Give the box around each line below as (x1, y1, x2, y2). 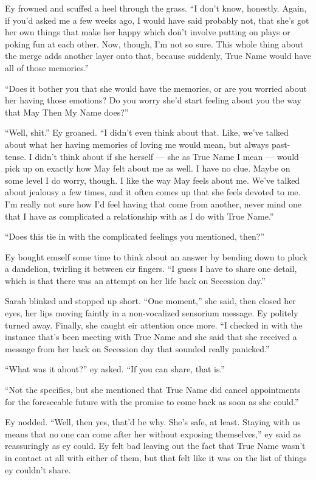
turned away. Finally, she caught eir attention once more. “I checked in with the (5, 318, 303, 331)
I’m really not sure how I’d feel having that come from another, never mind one (5, 197, 301, 210)
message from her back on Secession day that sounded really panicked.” (5, 342, 270, 355)
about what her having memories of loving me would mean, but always (5, 137, 269, 150)
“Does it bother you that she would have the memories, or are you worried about (5, 82, 307, 94)
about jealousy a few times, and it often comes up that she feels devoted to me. (5, 186, 301, 198)
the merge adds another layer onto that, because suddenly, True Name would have (5, 49, 311, 62)
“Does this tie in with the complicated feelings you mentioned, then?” (5, 230, 265, 243)
